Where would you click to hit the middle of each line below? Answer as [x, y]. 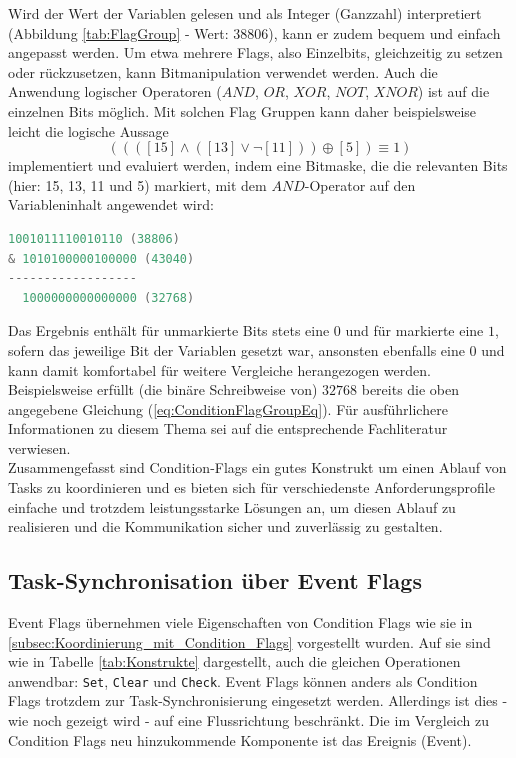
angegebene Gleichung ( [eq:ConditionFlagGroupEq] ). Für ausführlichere [228, 408]
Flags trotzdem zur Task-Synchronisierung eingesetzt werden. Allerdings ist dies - [258, 700]
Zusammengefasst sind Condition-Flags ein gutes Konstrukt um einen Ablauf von [257, 467]
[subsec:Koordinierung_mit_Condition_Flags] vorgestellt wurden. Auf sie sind [249, 641]
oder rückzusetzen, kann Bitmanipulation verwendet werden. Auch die [223, 71]
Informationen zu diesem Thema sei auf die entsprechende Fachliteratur [228, 428]
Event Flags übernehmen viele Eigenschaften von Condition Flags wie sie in [240, 622]
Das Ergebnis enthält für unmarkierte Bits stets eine [169, 330]
